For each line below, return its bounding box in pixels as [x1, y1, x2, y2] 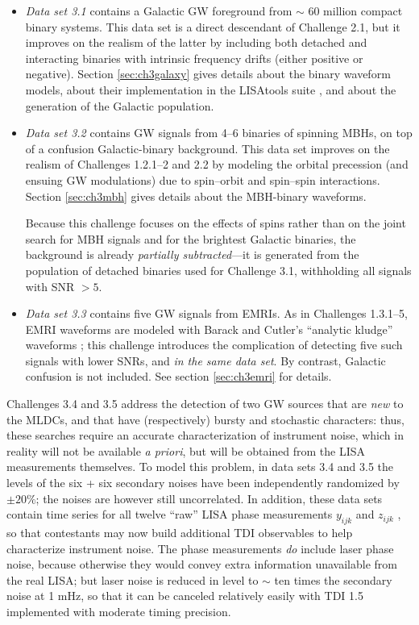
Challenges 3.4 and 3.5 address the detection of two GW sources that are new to [6, 395, 404, 412]
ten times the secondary [274, 571, 392, 588]
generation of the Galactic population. [25, 97, 214, 114]
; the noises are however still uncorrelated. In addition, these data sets [35, 490, 383, 506]
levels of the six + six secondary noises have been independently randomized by [6, 474, 400, 491]
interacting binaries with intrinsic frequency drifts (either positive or [25, 49, 363, 66]
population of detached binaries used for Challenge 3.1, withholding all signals [25, 261, 412, 278]
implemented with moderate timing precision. [6, 602, 231, 619]
